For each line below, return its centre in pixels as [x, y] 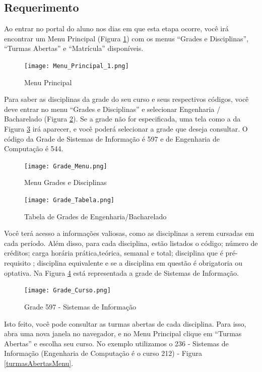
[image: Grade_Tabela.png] [69, 200]
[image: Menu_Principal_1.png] [77, 66]
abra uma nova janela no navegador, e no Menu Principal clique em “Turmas [123, 333]
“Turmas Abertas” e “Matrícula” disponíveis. [74, 48]
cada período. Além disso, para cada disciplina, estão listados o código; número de [131, 243]
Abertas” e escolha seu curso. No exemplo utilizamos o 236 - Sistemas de [116, 343]
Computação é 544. [34, 148]
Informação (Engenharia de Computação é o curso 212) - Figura [103, 353]
